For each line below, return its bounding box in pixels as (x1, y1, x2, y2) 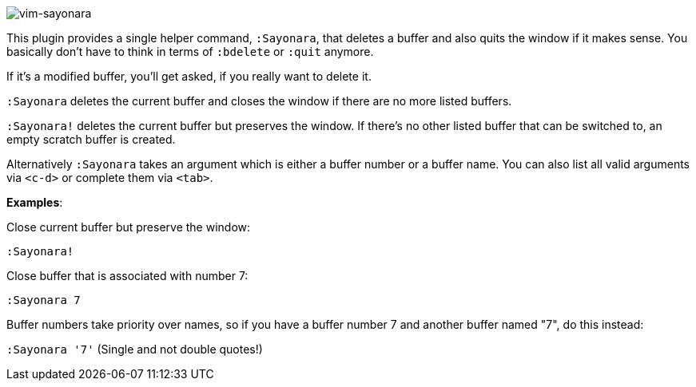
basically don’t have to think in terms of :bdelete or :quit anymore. (6, 45, 374, 58)
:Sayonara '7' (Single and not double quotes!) (6, 342, 263, 356)
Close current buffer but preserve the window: (6, 220, 251, 234)
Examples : (6, 195, 63, 209)
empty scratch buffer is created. (6, 132, 176, 146)
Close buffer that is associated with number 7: (6, 269, 249, 282)
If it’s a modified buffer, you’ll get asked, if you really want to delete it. (6, 69, 372, 83)
